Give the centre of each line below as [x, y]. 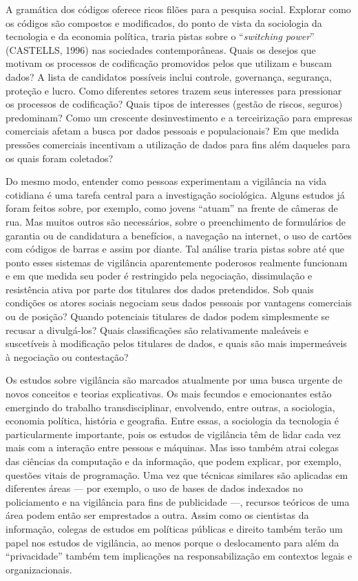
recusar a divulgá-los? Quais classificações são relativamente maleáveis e [157, 329]
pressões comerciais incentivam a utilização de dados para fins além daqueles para [178, 144]
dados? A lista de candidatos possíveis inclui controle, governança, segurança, [169, 76]
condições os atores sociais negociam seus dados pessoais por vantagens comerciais [179, 303]
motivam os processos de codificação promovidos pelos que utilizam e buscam [169, 63]
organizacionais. [39, 569]
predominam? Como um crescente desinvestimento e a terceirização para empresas [179, 117]
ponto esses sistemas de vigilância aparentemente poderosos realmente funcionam [177, 262]
